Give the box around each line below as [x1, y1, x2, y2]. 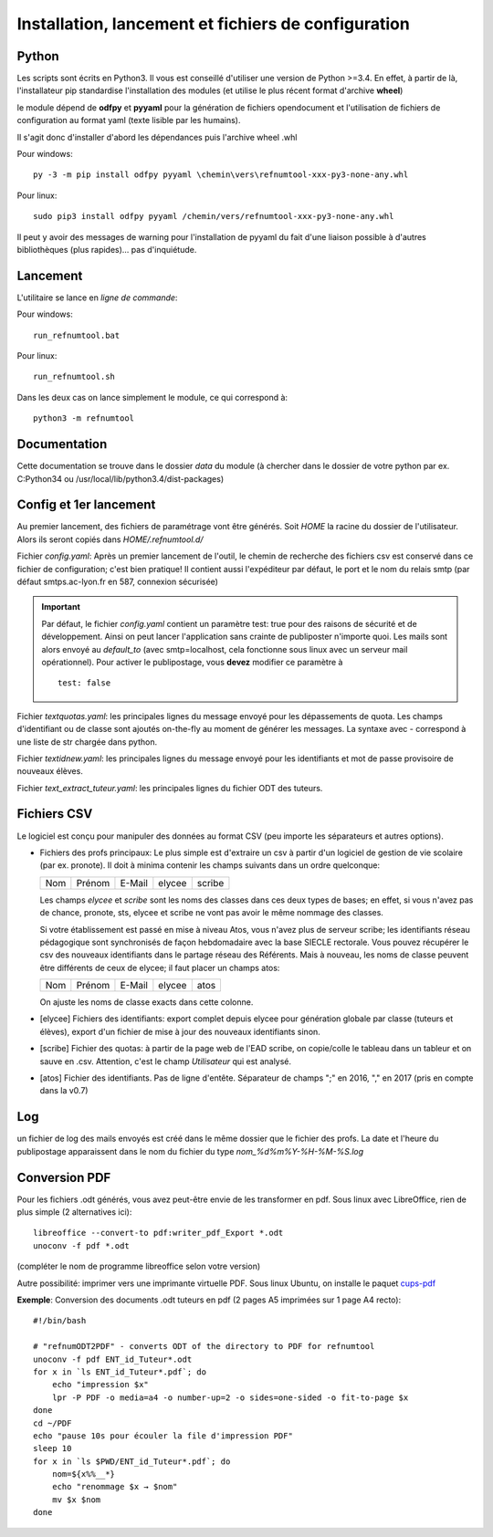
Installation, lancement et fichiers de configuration [16, 14, 410, 34]
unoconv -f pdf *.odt [33, 1240, 130, 1250]
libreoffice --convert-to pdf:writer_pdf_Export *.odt [33, 1228, 284, 1239]
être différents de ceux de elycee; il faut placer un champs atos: [39, 962, 280, 973]
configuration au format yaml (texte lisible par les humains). [16, 115, 241, 126]
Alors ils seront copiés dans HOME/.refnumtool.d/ [16, 534, 204, 545]
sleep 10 [33, 1443, 72, 1454]
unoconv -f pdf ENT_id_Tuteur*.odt [33, 1354, 193, 1364]
